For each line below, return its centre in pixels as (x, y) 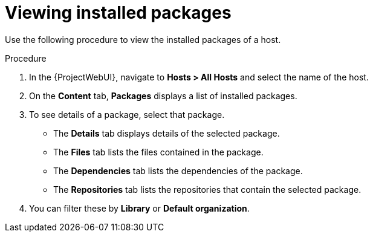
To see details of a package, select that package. (127, 114)
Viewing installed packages (118, 13)
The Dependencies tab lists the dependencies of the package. (178, 170)
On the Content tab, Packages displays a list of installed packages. (163, 96)
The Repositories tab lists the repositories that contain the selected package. (207, 189)
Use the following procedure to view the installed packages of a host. (143, 39)
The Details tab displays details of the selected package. (167, 133)
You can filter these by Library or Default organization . (139, 208)
